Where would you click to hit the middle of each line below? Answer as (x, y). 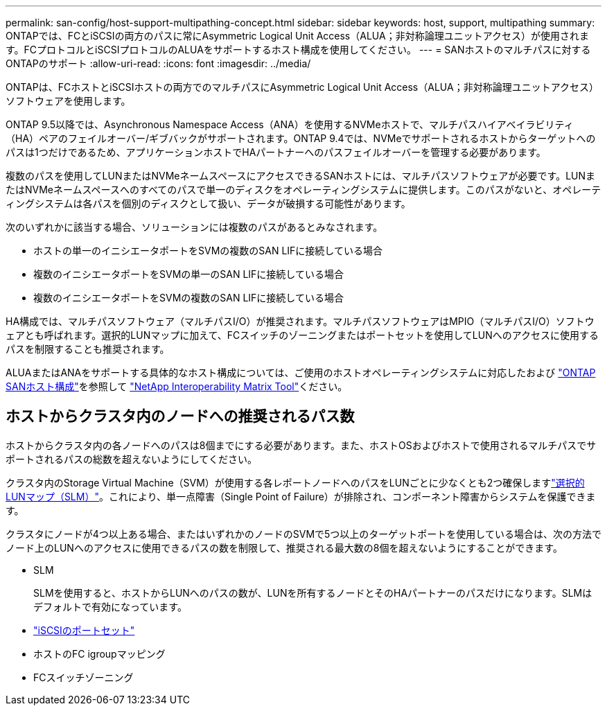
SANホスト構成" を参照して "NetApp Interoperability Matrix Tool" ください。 (177, 386)
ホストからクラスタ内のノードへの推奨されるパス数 (180, 416)
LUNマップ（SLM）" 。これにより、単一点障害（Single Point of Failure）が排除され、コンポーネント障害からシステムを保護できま (301, 496)
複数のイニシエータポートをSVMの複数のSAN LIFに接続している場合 (188, 298)
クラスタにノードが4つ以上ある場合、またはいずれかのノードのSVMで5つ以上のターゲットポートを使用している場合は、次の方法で (303, 534)
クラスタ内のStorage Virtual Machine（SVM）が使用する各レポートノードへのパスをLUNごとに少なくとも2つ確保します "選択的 (295, 482)
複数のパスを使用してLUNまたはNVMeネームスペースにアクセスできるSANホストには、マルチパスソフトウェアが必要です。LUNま (301, 176)
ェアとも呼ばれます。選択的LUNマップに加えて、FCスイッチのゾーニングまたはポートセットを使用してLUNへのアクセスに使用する (302, 335)
